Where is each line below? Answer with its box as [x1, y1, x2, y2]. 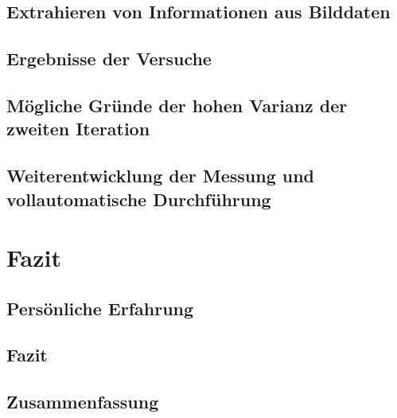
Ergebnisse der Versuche [6, 46, 212, 71]
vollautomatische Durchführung [6, 186, 271, 211]
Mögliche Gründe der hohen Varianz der [6, 92, 348, 117]
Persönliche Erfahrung [6, 295, 194, 320]
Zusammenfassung [6, 389, 159, 414]
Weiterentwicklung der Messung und [6, 163, 315, 188]
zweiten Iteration [6, 116, 150, 141]
